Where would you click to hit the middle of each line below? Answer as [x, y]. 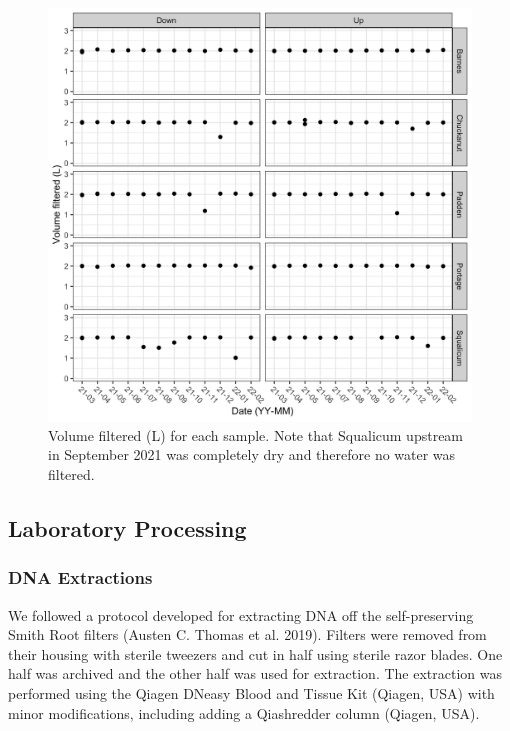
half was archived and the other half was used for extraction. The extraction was [255, 673]
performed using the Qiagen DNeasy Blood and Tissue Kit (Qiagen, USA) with [251, 692]
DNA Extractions [80, 577]
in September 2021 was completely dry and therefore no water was [252, 454]
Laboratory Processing [127, 528]
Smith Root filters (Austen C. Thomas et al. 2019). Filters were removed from [247, 634]
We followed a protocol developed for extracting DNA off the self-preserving [241, 614]
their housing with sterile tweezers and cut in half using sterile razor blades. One [255, 653]
